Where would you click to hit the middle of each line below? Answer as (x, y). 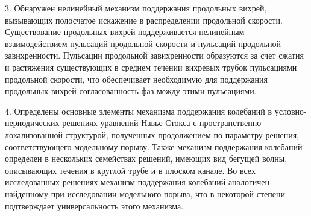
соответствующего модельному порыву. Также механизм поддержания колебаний (154, 146)
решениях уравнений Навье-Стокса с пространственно (162, 123)
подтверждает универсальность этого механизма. (94, 205)
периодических (32, 123)
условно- (291, 111)
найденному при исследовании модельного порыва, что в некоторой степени (145, 193)
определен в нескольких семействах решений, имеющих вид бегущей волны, (146, 158)
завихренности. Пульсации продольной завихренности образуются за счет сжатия (154, 55)
